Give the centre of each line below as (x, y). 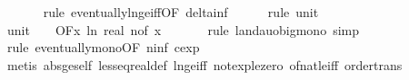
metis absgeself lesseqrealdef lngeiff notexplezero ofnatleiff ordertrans (204, 64)
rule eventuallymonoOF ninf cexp (103, 47)
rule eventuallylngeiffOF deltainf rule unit (181, 12)
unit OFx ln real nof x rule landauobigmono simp (183, 29)
